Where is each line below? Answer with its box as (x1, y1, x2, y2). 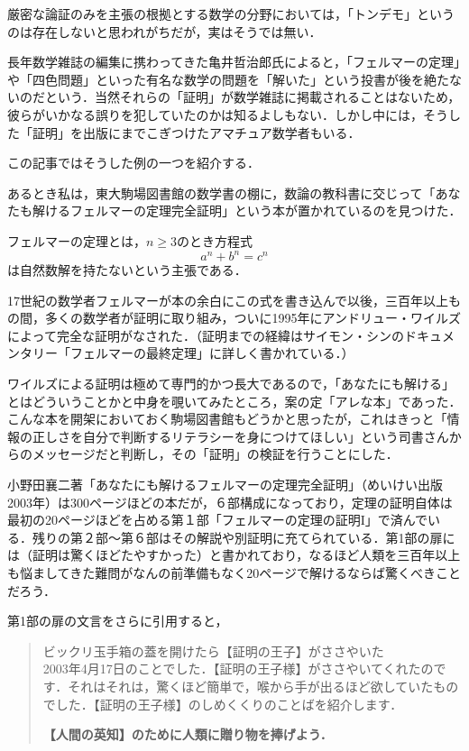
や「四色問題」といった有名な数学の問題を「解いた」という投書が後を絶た (7, 69, 449, 88)
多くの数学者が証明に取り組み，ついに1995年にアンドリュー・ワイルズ (44, 308, 461, 327)
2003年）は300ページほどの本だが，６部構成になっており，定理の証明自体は (7, 492, 453, 511)
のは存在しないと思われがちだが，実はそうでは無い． (7, 22, 322, 41)
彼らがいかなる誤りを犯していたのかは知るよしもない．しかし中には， (7, 105, 424, 124)
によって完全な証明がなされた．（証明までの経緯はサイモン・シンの (7, 325, 404, 344)
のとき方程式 (177, 231, 253, 250)
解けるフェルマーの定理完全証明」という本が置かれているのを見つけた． (32, 201, 462, 220)
